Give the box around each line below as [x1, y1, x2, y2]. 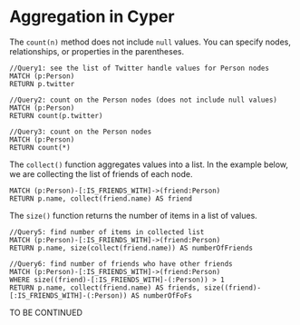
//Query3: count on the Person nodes [9, 127, 152, 136]
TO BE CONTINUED [9, 307, 83, 318]
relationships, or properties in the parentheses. [9, 45, 184, 56]
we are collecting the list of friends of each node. [9, 168, 193, 179]
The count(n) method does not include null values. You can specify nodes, [9, 36, 292, 47]
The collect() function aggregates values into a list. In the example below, [9, 159, 288, 170]
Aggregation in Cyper [9, 6, 175, 27]
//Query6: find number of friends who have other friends [9, 259, 233, 269]
